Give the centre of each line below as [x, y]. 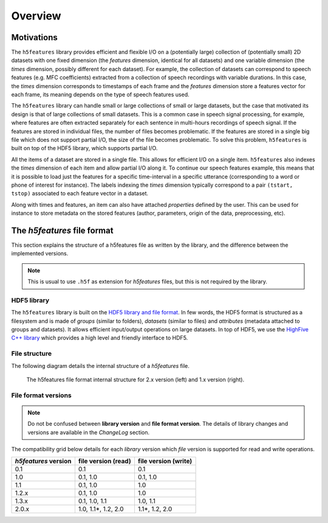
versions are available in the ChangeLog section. [89, 432]
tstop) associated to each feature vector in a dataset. [80, 193]
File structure [31, 354]
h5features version [43, 461]
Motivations [34, 37]
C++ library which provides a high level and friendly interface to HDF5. [100, 338]
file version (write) [165, 461]
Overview [36, 16]
